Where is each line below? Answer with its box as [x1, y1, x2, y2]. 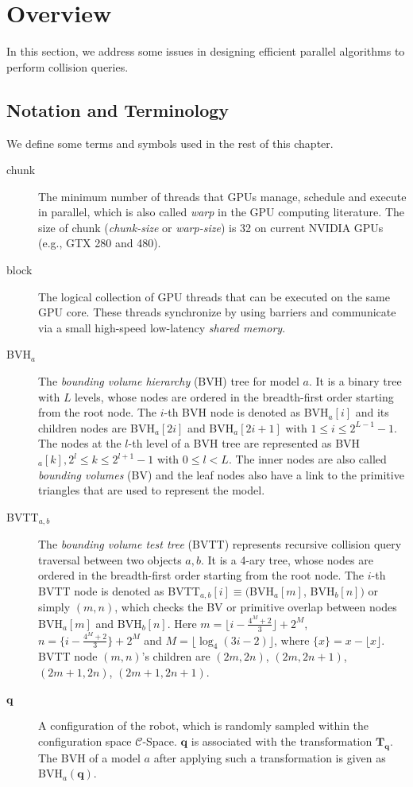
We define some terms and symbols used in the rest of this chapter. [6, 134, 334, 151]
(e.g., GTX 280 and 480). [38, 235, 161, 251]
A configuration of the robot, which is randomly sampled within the [38, 717, 369, 734]
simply [38, 599, 71, 615]
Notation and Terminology [6, 97, 230, 122]
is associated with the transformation [191, 732, 372, 749]
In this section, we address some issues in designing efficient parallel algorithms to [6, 43, 405, 60]
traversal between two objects [38, 551, 182, 568]
